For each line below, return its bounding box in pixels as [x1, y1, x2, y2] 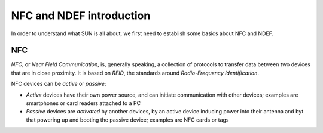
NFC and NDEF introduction [11, 9, 151, 22]
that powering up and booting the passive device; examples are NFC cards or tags [26, 116, 229, 123]
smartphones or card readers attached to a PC [26, 100, 141, 107]
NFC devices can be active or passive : [11, 81, 106, 88]
